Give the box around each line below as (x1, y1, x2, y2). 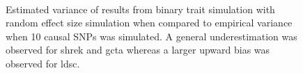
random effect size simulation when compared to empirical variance (6, 15, 293, 30)
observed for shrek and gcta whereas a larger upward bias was (6, 42, 270, 57)
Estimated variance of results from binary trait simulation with (6, 1, 275, 16)
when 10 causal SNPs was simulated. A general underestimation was (6, 29, 297, 43)
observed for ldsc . (6, 56, 80, 70)
